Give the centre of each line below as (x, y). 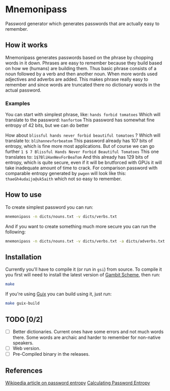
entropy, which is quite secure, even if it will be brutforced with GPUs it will (83, 163)
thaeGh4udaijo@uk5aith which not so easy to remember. (64, 179)
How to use (23, 195)
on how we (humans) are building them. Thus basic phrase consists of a (81, 68)
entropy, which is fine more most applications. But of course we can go (80, 146)
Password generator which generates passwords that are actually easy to (82, 24)
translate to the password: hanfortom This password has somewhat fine (80, 120)
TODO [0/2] (24, 319)
